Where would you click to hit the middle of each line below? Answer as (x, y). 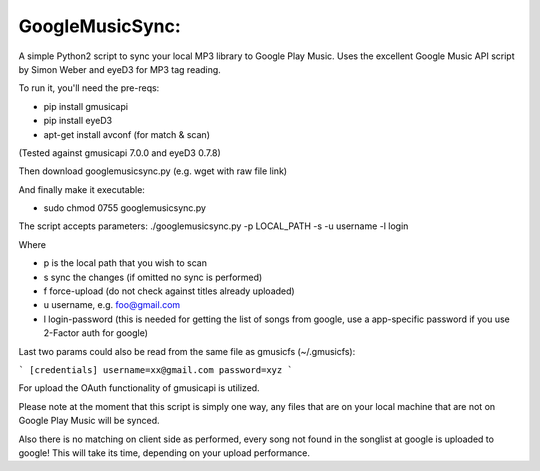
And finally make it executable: (81, 189)
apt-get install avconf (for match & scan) (126, 134)
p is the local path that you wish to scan (125, 263)
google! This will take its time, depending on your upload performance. (164, 452)
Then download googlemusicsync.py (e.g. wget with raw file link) (153, 171)
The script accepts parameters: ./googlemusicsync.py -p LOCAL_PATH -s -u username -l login (213, 226)
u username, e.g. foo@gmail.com (112, 305)
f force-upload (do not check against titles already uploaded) (169, 291)
